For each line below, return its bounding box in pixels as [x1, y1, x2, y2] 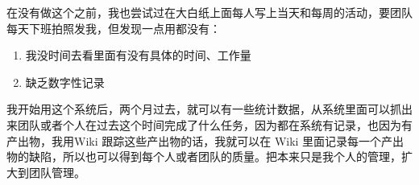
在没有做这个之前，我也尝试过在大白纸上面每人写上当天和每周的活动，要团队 [6, 4, 413, 20]
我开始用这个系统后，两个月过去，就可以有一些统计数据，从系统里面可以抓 [6, 101, 401, 117]
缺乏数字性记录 [25, 73, 105, 90]
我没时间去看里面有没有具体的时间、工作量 [25, 47, 251, 64]
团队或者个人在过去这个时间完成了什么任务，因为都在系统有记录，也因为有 [17, 116, 413, 133]
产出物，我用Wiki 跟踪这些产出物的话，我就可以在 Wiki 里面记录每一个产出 [6, 132, 404, 149]
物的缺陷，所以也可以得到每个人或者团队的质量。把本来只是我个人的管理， [6, 148, 401, 165]
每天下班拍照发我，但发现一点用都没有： [6, 19, 221, 36]
